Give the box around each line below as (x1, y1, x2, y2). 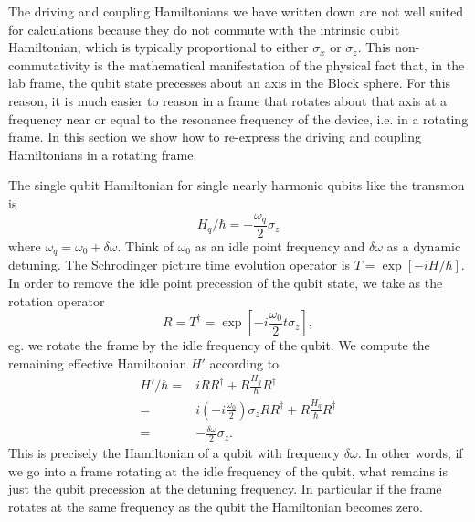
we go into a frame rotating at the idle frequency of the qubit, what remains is (8, 461, 448, 480)
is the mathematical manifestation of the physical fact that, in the (94, 55, 465, 74)
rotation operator (8, 291, 105, 310)
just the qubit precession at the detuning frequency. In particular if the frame (8, 479, 442, 498)
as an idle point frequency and (195, 237, 365, 256)
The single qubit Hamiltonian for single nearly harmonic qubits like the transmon (8, 176, 465, 195)
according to (209, 353, 280, 372)
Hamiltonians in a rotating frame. (8, 144, 197, 164)
